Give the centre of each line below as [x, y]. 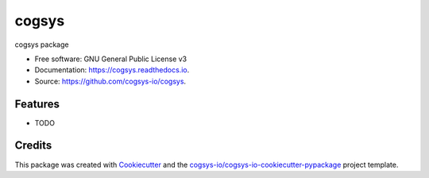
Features [37, 104]
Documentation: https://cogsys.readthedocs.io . [112, 70]
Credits [33, 146]
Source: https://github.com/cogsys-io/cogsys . [110, 81]
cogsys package [42, 44]
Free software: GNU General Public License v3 [111, 59]
